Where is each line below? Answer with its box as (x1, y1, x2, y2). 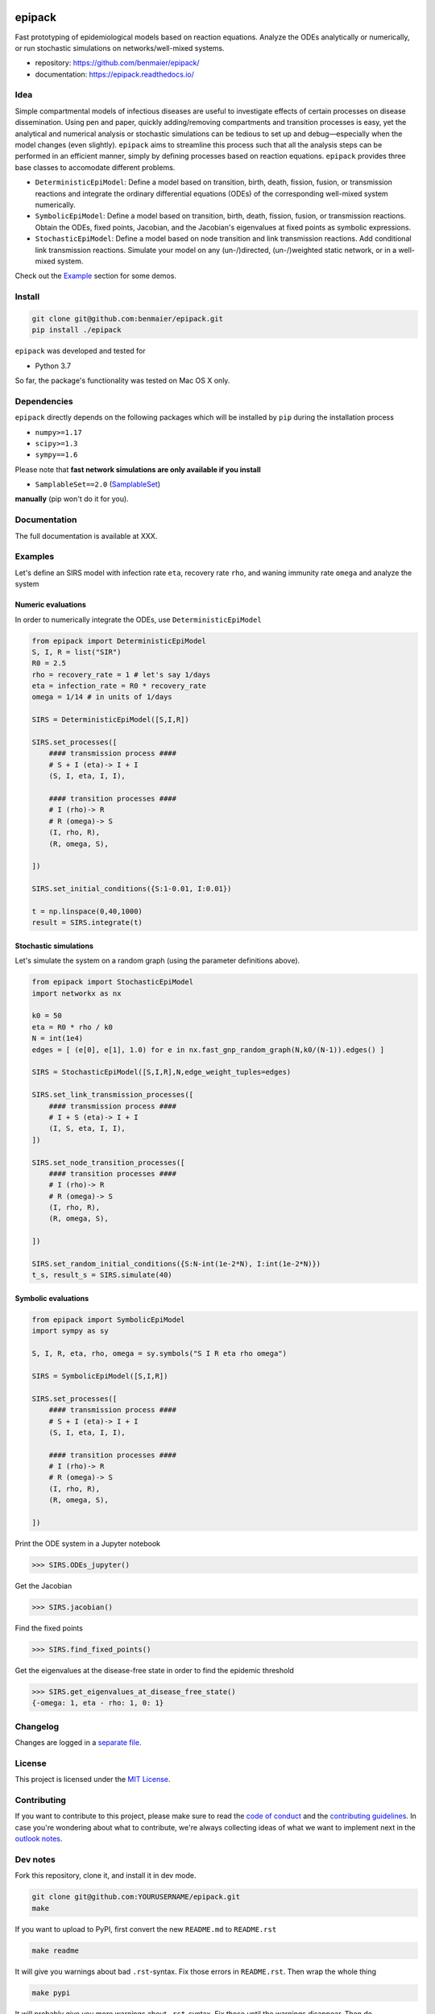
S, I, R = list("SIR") (31, 647, 122, 657)
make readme (31, 1946, 80, 1955)
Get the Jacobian (14, 1581, 72, 1590)
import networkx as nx (31, 988, 122, 998)
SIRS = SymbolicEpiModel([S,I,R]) (31, 1371, 168, 1381)
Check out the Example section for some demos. (14, 271, 177, 281)
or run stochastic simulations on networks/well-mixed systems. (14, 43, 225, 52)
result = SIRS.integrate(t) (31, 918, 143, 927)
